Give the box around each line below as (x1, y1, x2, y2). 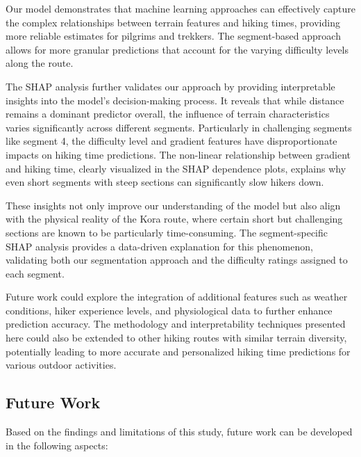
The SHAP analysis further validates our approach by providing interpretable (6, 79, 335, 93)
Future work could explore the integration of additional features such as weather (6, 289, 348, 304)
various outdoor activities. (6, 358, 117, 372)
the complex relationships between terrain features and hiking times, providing (6, 15, 340, 29)
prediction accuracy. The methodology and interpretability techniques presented (6, 316, 346, 331)
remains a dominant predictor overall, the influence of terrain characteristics (6, 106, 330, 121)
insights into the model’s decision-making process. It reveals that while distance (6, 93, 344, 107)
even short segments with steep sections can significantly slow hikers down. (6, 175, 324, 189)
